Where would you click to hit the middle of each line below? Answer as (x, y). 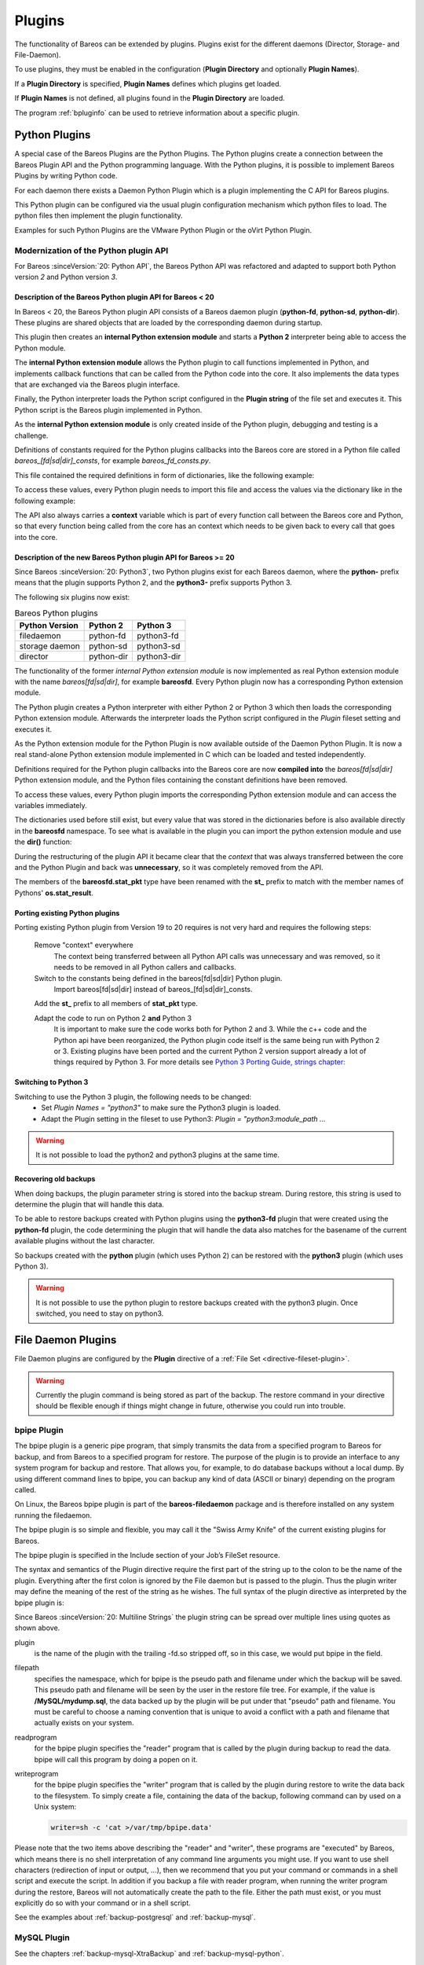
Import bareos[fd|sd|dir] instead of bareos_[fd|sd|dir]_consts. (153, 990)
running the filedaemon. (53, 1515)
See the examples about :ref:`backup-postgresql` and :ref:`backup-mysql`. (135, 1917)
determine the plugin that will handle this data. (90, 1205)
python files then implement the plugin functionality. (99, 215)
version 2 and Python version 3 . (66, 277)
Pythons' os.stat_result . (54, 893)
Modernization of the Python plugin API (91, 250)
